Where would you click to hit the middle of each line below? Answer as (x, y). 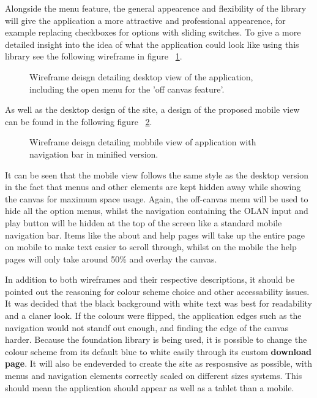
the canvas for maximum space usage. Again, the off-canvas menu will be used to (157, 198)
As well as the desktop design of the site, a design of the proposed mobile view (152, 109)
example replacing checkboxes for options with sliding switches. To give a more (153, 32)
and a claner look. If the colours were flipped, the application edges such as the (153, 316)
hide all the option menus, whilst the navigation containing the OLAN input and (157, 211)
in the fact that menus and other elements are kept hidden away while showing (153, 187)
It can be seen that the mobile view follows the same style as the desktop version (157, 174)
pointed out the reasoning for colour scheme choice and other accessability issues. (157, 291)
